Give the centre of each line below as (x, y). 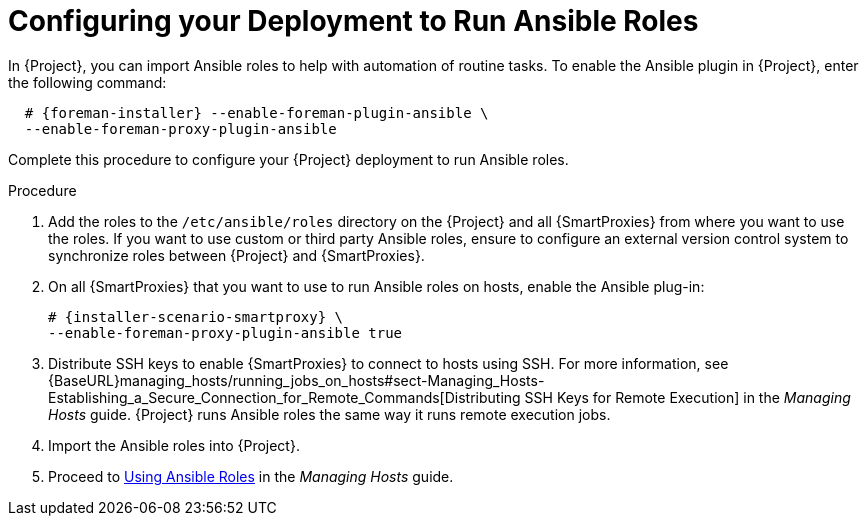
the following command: (87, 82)
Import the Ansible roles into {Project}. (174, 445)
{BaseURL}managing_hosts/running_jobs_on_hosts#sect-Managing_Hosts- (296, 380)
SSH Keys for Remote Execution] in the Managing (687, 397)
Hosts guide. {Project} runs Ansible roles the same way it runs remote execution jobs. (329, 414)
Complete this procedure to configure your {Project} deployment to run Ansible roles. (288, 159)
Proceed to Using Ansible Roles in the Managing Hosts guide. (251, 476)
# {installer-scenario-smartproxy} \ (196, 316)
